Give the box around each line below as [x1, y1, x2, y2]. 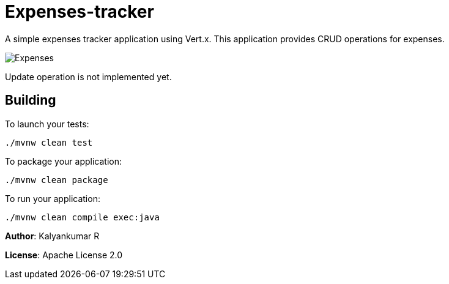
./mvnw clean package [5, 174, 108, 185]
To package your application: [5, 155, 122, 166]
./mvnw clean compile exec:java [5, 212, 160, 222]
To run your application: [5, 193, 100, 204]
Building [5, 92, 56, 108]
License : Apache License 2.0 [5, 249, 123, 260]
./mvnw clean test [5, 137, 93, 148]
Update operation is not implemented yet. [5, 71, 172, 82]
